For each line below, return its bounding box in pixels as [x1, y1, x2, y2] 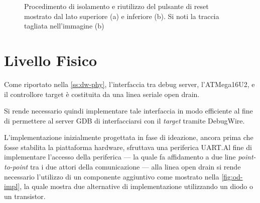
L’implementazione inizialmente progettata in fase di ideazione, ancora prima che [4, 132, 253, 142]
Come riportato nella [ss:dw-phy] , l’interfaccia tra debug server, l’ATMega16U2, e [4, 78, 255, 89]
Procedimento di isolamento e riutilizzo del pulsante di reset [24, 1, 209, 11]
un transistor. [4, 190, 46, 201]
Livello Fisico [4, 49, 97, 70]
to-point [4, 161, 28, 172]
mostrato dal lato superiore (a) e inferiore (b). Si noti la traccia [24, 10, 219, 21]
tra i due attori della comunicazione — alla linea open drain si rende [30, 161, 241, 172]
